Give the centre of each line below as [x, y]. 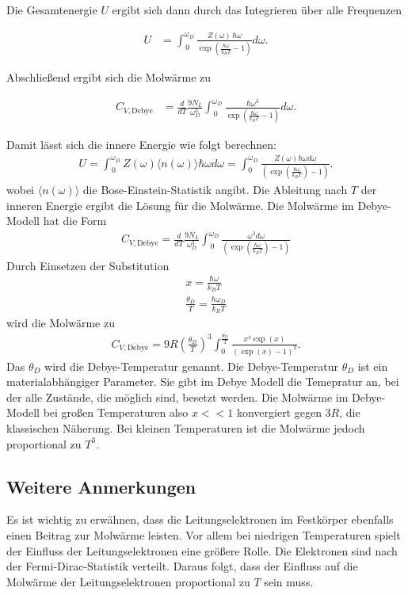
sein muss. [289, 581]
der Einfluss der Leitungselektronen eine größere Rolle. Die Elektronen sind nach [202, 550]
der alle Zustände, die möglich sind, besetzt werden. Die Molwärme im [177, 397]
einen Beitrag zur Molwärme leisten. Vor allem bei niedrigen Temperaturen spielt [204, 535]
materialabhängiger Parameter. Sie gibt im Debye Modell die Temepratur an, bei [203, 381]
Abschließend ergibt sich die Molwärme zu [109, 77]
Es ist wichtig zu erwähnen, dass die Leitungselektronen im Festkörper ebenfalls [200, 519]
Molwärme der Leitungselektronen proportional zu [128, 581]
